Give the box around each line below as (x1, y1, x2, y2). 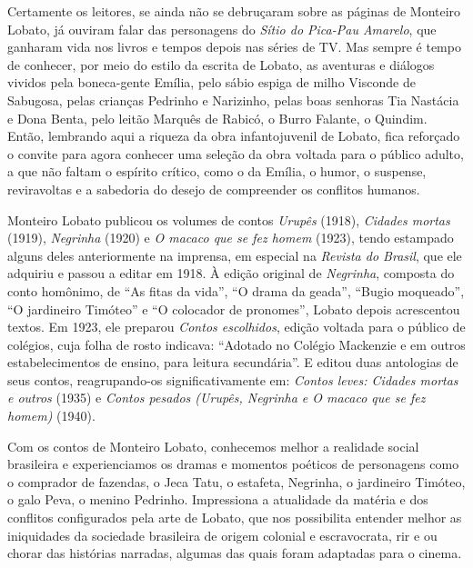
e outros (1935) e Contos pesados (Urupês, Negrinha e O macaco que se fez (7, 388, 426, 407)
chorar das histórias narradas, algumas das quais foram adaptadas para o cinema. (7, 543, 462, 563)
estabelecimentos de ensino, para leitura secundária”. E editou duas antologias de (7, 353, 458, 372)
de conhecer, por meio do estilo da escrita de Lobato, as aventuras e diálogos (7, 55, 435, 74)
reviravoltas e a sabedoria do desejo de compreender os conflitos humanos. (7, 179, 420, 198)
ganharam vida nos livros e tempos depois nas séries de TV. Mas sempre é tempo (7, 37, 461, 56)
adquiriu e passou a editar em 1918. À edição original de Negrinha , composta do (7, 264, 455, 283)
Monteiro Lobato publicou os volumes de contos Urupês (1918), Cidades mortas (7, 210, 450, 229)
